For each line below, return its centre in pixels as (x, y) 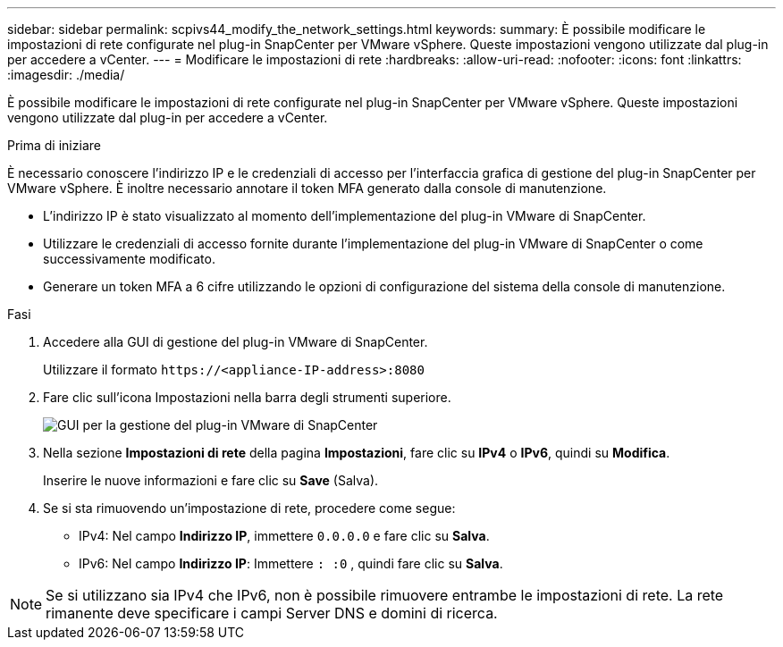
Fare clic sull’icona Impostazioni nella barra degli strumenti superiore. (247, 397)
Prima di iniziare (54, 145)
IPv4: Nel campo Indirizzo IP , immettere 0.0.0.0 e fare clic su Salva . (284, 536)
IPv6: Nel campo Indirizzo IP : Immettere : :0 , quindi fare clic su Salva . (291, 563)
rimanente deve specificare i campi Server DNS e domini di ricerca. (272, 613)
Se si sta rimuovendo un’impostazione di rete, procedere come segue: (249, 508)
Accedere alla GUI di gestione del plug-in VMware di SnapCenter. (236, 342)
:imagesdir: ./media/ (66, 75)
